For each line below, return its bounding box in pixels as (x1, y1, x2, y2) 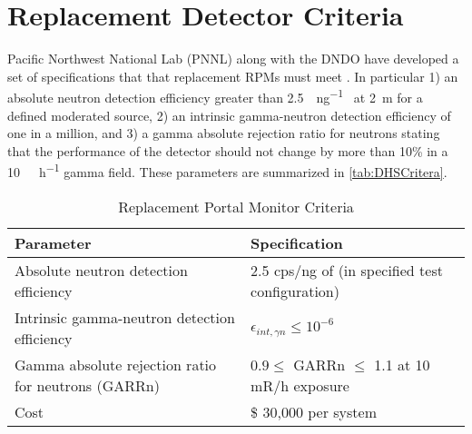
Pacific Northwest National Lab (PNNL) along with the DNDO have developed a (7, 49, 459, 68)
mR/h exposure (251, 374, 349, 396)
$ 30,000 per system (251, 400, 377, 422)
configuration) (251, 280, 339, 301)
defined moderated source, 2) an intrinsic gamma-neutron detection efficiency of (7, 105, 451, 124)
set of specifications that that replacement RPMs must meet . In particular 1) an (7, 66, 458, 85)
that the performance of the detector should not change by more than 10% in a (7, 141, 448, 160)
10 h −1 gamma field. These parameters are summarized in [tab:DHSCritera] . (7, 160, 447, 181)
